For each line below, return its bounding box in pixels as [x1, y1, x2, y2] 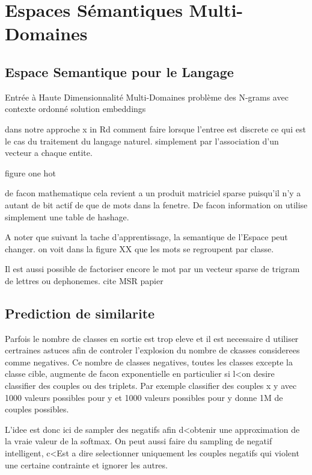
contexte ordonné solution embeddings [5, 102, 146, 115]
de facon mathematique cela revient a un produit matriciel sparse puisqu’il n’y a [5, 187, 301, 199]
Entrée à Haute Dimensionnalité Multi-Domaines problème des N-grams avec [5, 90, 289, 103]
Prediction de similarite [5, 303, 155, 322]
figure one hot [5, 166, 56, 179]
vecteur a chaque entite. [5, 146, 93, 159]
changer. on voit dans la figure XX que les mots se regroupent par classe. [5, 242, 274, 255]
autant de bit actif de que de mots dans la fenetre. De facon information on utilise [5, 198, 308, 211]
